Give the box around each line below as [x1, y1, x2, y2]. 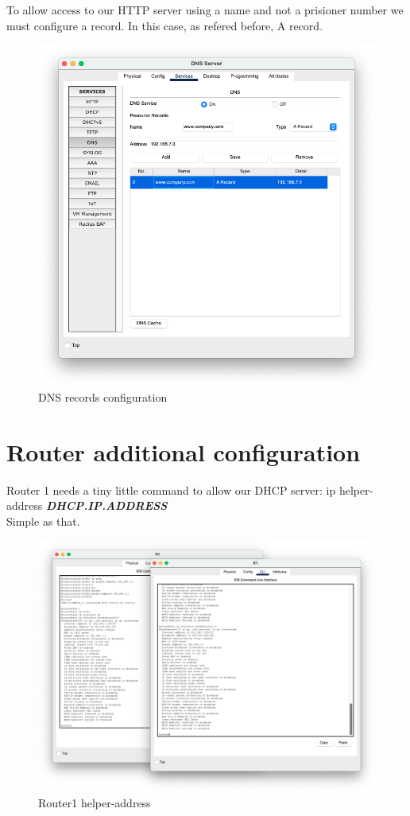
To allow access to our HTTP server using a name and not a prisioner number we [6, 2, 404, 17]
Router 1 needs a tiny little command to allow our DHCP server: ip [6, 481, 336, 498]
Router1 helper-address [38, 794, 151, 810]
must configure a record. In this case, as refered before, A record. [6, 17, 323, 33]
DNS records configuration [38, 389, 168, 406]
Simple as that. [6, 513, 80, 529]
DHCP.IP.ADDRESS [45, 497, 168, 514]
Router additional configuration [6, 435, 361, 468]
